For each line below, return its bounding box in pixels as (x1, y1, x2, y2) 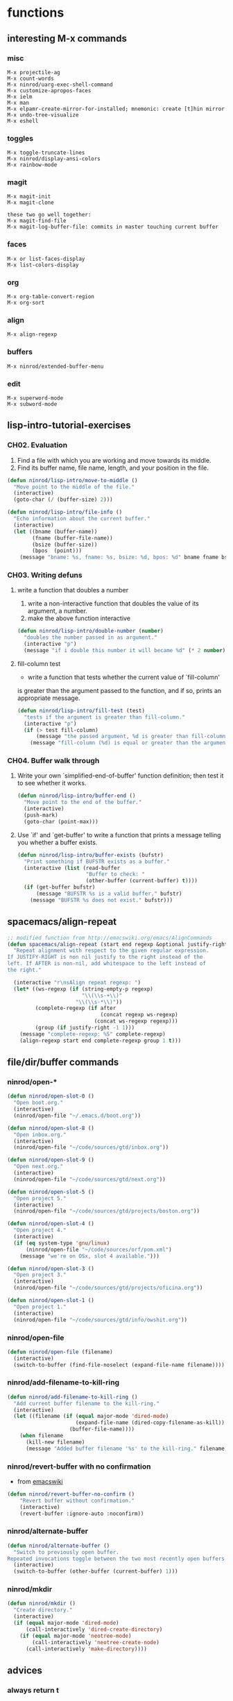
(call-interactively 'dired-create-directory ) (25, 1625, 163, 1633)
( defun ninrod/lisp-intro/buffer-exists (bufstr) (17, 851, 164, 858)
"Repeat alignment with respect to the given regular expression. (13, 947, 209, 955)
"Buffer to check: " (85, 871, 146, 878)
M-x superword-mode (7, 394, 64, 402)
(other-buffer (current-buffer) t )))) (85, 878, 198, 884)
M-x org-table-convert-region (7, 293, 95, 300)
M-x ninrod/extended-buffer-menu (7, 363, 104, 370)
